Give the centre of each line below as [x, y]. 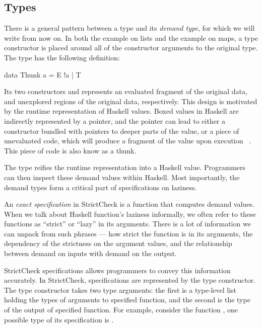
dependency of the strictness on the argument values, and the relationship [118, 243]
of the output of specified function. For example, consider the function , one [121, 310]
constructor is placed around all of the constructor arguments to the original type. [131, 48]
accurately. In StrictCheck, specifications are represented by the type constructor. [130, 280]
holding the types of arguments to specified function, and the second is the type [127, 300]
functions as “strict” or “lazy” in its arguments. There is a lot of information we [127, 224]
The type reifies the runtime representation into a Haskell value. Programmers [125, 167]
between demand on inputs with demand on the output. [90, 253]
